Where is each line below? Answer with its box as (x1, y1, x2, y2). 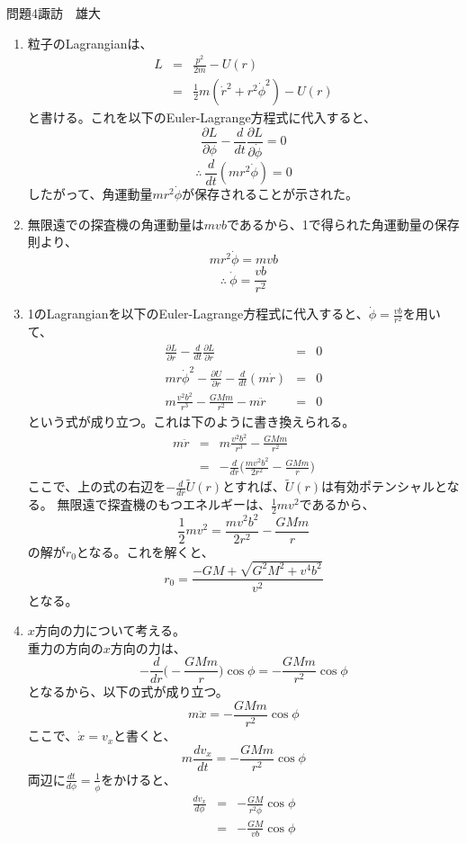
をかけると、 (101, 769, 176, 788)
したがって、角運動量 (27, 184, 153, 203)
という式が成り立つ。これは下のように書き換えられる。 (27, 412, 355, 431)
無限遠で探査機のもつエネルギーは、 (57, 495, 271, 514)
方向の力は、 (110, 638, 186, 657)
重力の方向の (27, 638, 103, 657)
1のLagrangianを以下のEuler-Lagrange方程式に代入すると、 (27, 304, 369, 323)
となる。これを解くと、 (76, 542, 214, 561)
